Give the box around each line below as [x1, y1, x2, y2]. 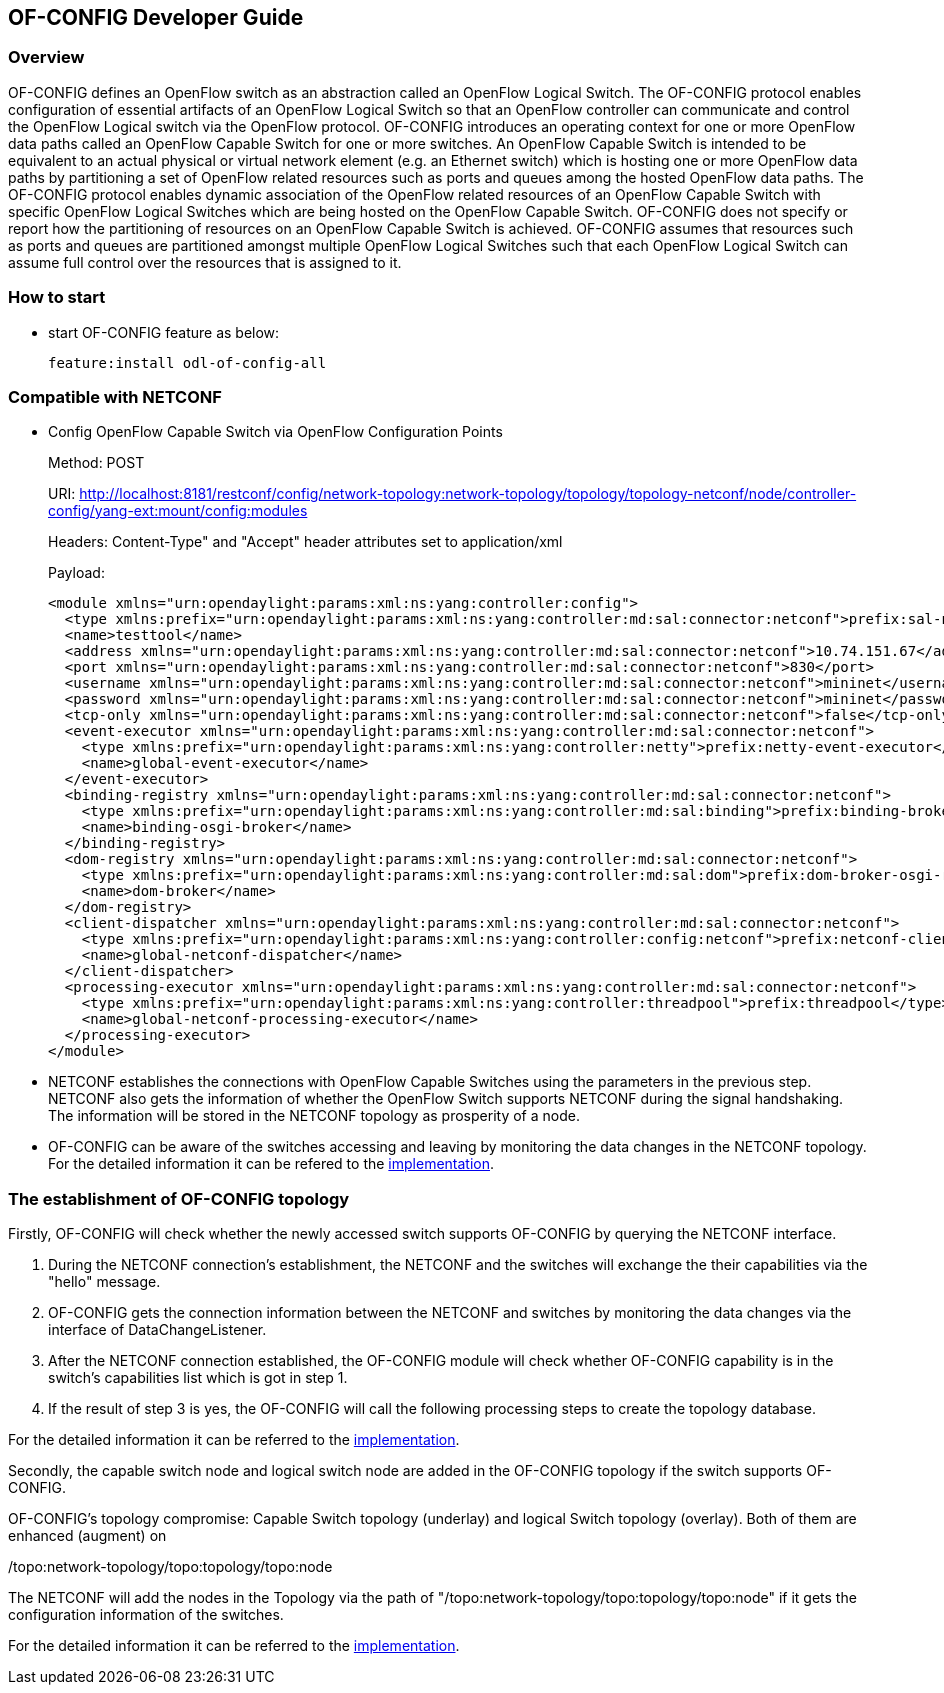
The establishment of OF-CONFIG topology [8, 1188, 350, 1209]
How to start [8, 287, 106, 308]
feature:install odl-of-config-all [48, 354, 327, 371]
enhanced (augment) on [8, 1527, 167, 1545]
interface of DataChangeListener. [48, 1321, 267, 1339]
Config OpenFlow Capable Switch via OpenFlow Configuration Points [48, 423, 503, 441]
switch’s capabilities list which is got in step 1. [48, 1369, 348, 1387]
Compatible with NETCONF [8, 386, 222, 407]
